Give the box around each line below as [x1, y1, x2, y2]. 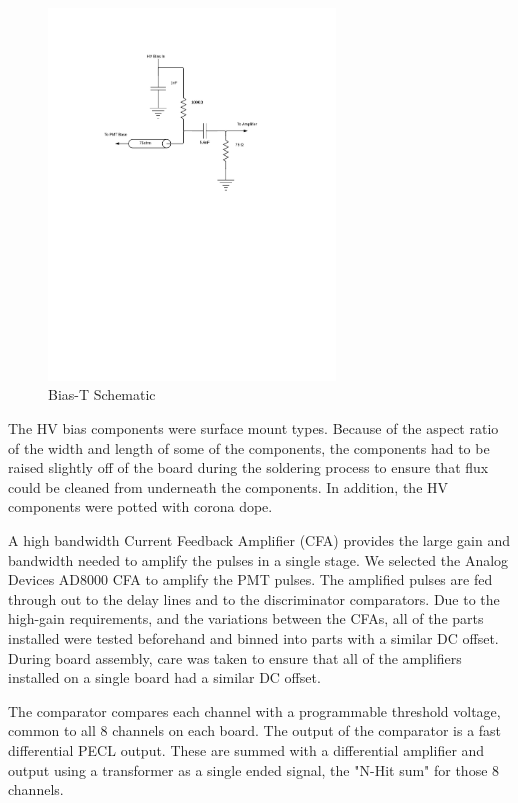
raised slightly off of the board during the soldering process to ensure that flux [8, 457, 489, 478]
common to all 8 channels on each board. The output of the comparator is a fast [8, 720, 502, 741]
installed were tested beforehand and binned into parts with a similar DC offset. [8, 627, 499, 648]
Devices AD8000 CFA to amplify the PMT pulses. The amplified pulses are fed [8, 569, 493, 590]
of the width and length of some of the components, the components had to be [8, 437, 490, 458]
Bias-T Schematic [48, 384, 156, 405]
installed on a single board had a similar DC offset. [8, 667, 321, 688]
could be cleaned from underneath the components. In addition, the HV [8, 476, 449, 497]
